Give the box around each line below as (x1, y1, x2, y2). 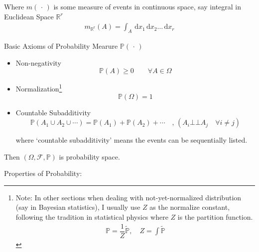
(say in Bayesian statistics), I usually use (15, 202, 140, 212)
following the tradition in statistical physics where (15, 212, 168, 222)
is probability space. (59, 151, 120, 162)
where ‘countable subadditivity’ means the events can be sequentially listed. (15, 135, 248, 145)
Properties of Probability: (4, 168, 82, 178)
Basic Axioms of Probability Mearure (4, 41, 118, 51)
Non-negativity (15, 57, 61, 68)
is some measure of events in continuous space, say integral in (53, 1, 242, 11)
